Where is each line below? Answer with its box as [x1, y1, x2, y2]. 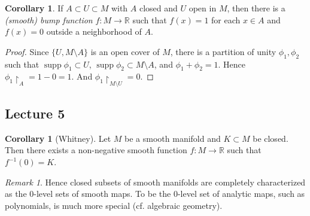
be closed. [253, 132, 288, 144]
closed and [139, 2, 178, 14]
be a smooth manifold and [124, 132, 221, 144]
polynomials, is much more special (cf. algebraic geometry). [5, 199, 223, 211]
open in [189, 2, 217, 14]
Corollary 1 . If [5, 2, 63, 14]
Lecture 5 [5, 104, 65, 123]
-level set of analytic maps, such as [177, 187, 305, 200]
